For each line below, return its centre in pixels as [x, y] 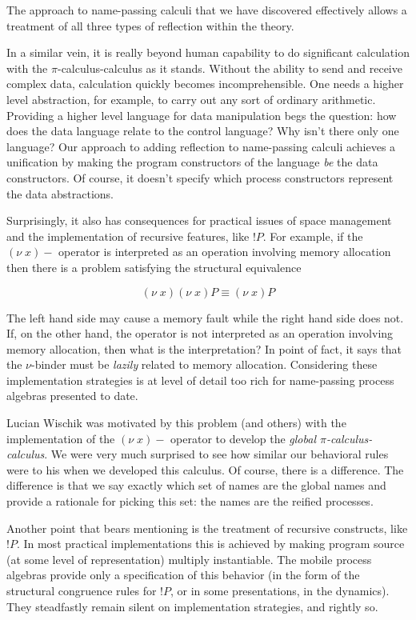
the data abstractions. [60, 193]
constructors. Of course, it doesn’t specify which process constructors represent [200, 177]
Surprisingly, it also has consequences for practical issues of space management [199, 220]
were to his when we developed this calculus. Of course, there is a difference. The [205, 469]
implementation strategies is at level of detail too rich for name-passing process [200, 380]
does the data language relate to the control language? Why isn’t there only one [203, 131]
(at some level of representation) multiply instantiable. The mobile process [189, 559]
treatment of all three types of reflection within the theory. [150, 25]
